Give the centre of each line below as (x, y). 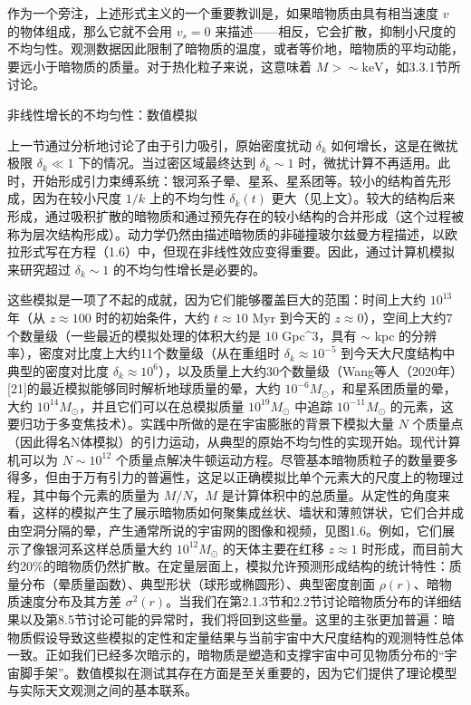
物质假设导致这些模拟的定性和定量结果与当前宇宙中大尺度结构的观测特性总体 (235, 637)
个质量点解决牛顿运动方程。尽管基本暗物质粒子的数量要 (280, 459)
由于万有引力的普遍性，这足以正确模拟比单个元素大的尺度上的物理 (254, 477)
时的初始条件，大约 (153, 317)
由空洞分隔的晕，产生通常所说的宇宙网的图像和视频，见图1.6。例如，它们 (225, 531)
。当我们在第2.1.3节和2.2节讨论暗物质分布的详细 (308, 601)
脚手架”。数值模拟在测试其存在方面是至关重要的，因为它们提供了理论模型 (238, 672)
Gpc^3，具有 (319, 335)
